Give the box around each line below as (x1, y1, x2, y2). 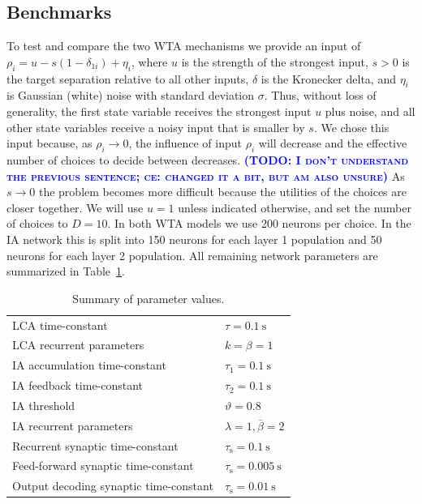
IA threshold (12, 396, 75, 413)
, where (131, 53, 168, 70)
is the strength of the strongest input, (181, 53, 368, 70)
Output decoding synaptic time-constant (12, 477, 213, 494)
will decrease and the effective (258, 135, 407, 152)
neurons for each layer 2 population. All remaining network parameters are (6, 246, 378, 263)
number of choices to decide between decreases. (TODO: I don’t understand (6, 151, 409, 168)
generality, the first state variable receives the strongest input (6, 102, 312, 119)
